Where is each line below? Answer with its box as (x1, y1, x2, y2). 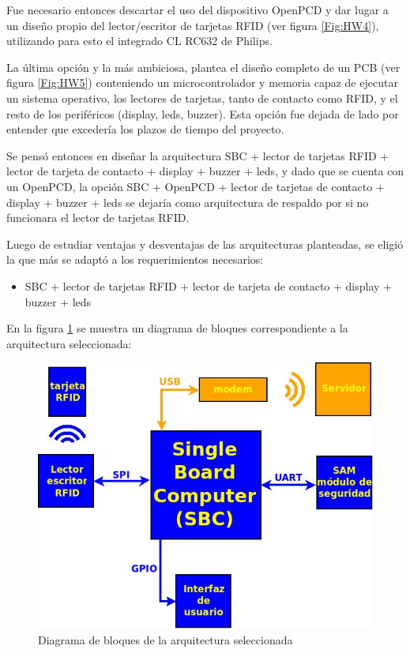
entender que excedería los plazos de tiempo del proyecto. (6, 121, 284, 137)
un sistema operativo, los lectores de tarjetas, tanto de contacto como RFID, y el (6, 89, 398, 106)
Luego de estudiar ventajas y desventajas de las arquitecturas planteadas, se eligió (6, 235, 404, 252)
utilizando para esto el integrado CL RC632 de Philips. (6, 32, 273, 49)
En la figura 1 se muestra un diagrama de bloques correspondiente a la (6, 320, 348, 336)
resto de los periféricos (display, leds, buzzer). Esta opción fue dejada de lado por (6, 105, 399, 122)
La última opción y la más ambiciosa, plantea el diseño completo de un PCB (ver (6, 58, 401, 75)
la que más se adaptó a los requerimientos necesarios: (6, 251, 264, 268)
